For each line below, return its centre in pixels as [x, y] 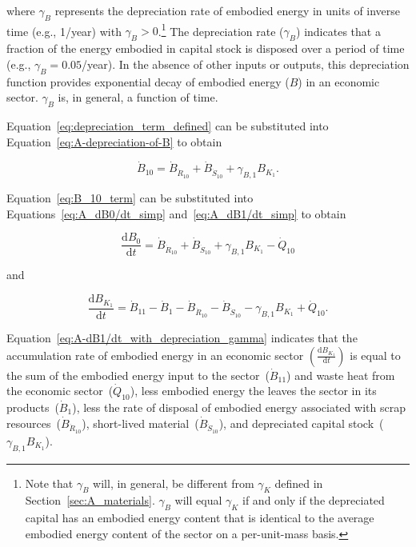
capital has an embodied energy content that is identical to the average [200, 518]
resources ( [34, 423]
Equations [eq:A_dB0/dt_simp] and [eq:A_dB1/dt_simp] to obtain [176, 213]
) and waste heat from [341, 375]
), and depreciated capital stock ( [301, 423]
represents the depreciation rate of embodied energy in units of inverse [228, 10]
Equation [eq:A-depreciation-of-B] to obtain [114, 141]
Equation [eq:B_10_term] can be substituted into [130, 198]
